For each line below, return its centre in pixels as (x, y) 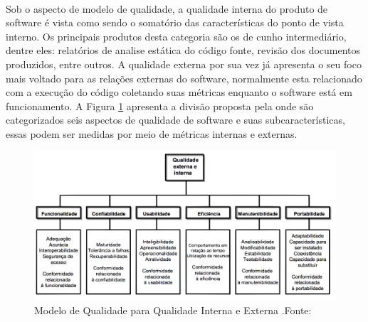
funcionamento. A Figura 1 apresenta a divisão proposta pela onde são (160, 106)
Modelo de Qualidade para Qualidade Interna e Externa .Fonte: (173, 310)
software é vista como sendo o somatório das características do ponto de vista (175, 22)
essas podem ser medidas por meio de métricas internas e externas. (152, 133)
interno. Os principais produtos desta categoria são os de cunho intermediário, (176, 36)
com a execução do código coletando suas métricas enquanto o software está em (179, 92)
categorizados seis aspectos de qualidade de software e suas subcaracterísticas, (175, 120)
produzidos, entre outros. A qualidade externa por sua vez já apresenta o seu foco (184, 64)
